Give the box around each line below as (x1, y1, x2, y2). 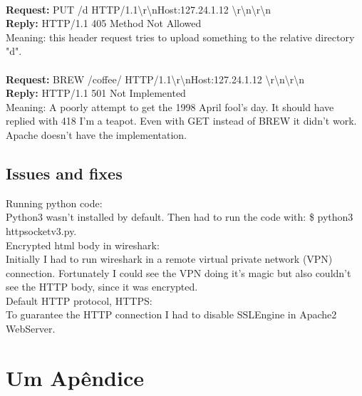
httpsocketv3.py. (6, 223, 77, 238)
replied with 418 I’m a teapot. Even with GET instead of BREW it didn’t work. (6, 113, 357, 128)
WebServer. (6, 321, 56, 336)
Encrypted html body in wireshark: (6, 237, 160, 252)
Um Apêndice (6, 363, 144, 392)
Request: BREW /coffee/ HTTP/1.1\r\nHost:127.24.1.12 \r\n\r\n (6, 71, 304, 86)
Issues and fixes (6, 162, 123, 184)
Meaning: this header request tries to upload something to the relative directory (6, 29, 355, 44)
